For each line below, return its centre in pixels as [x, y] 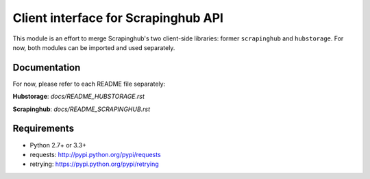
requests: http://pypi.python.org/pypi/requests [95, 154]
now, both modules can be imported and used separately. [94, 47]
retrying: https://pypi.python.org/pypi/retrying [94, 164]
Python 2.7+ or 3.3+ [58, 145]
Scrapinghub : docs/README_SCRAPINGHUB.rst [82, 109]
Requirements [44, 129]
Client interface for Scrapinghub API [118, 18]
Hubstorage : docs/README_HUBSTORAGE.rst [79, 97]
